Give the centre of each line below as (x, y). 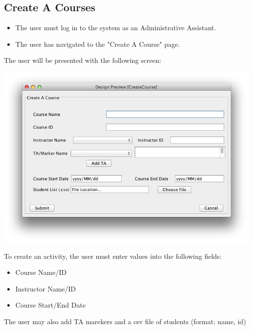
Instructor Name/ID (45, 288)
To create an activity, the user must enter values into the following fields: (113, 256)
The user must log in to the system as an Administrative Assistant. (116, 28)
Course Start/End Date (50, 305)
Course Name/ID (41, 272)
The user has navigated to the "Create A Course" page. (98, 44)
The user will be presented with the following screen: (83, 60)
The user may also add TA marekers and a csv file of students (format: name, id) (125, 321)
